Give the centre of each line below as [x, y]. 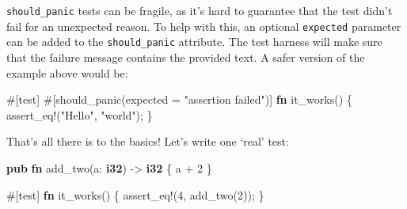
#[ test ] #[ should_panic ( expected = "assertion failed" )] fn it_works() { [179, 99]
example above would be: [67, 72]
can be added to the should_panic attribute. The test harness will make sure [194, 42]
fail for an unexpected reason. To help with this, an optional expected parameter [204, 26]
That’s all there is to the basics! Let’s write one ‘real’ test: [148, 141]
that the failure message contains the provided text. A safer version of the [186, 57]
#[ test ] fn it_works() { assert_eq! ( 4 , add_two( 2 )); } [135, 194]
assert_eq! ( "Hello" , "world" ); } [80, 114]
